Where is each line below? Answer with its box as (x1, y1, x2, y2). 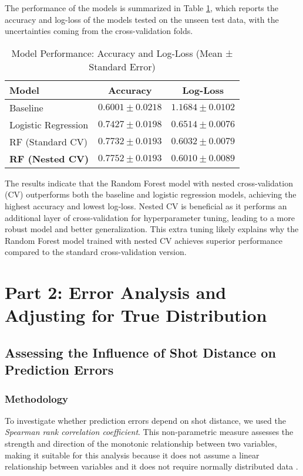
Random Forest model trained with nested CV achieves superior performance (5, 234, 283, 246)
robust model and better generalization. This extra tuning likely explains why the (5, 223, 299, 235)
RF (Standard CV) (9, 134, 87, 148)
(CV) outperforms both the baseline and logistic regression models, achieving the (5, 188, 297, 200)
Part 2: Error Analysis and (5, 280, 227, 304)
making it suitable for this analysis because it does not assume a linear (5, 448, 260, 461)
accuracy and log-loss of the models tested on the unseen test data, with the (5, 13, 279, 25)
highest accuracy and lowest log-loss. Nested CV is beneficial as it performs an (5, 199, 287, 212)
